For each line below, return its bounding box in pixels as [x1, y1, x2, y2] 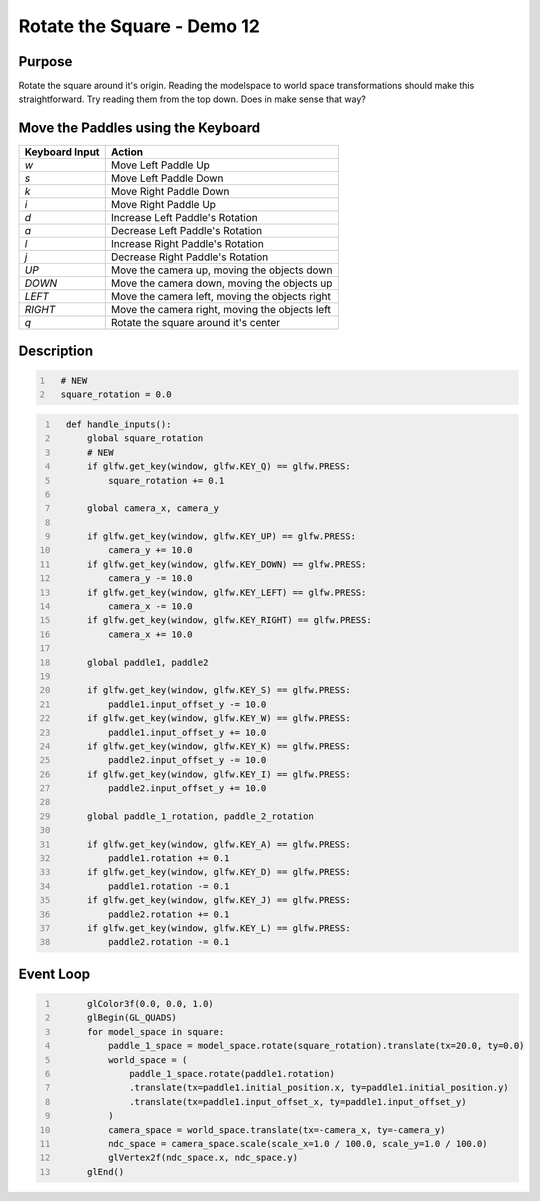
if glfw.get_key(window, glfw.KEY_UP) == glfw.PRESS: [86, 531, 357, 542]
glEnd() [86, 1166, 125, 1177]
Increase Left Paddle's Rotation [110, 211, 259, 225]
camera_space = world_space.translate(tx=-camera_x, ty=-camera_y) [108, 1124, 446, 1135]
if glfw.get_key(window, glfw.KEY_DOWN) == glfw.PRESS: [86, 558, 367, 570]
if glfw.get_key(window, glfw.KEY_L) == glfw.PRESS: [86, 923, 351, 934]
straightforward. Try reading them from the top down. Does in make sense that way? [18, 93, 367, 105]
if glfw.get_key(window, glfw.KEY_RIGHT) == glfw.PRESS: [86, 615, 372, 626]
